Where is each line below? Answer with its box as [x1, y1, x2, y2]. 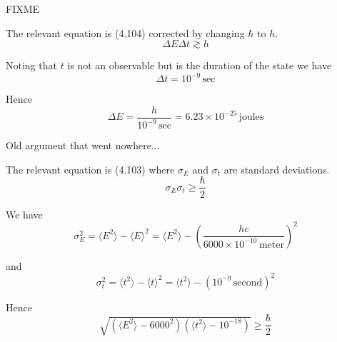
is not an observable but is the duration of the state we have [67, 58, 332, 73]
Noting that [6, 58, 57, 73]
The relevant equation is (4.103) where [6, 161, 175, 176]
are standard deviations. [223, 161, 330, 176]
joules [238, 112, 264, 123]
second [233, 277, 263, 288]
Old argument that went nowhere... [6, 138, 160, 153]
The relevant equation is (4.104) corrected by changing [6, 25, 245, 40]
